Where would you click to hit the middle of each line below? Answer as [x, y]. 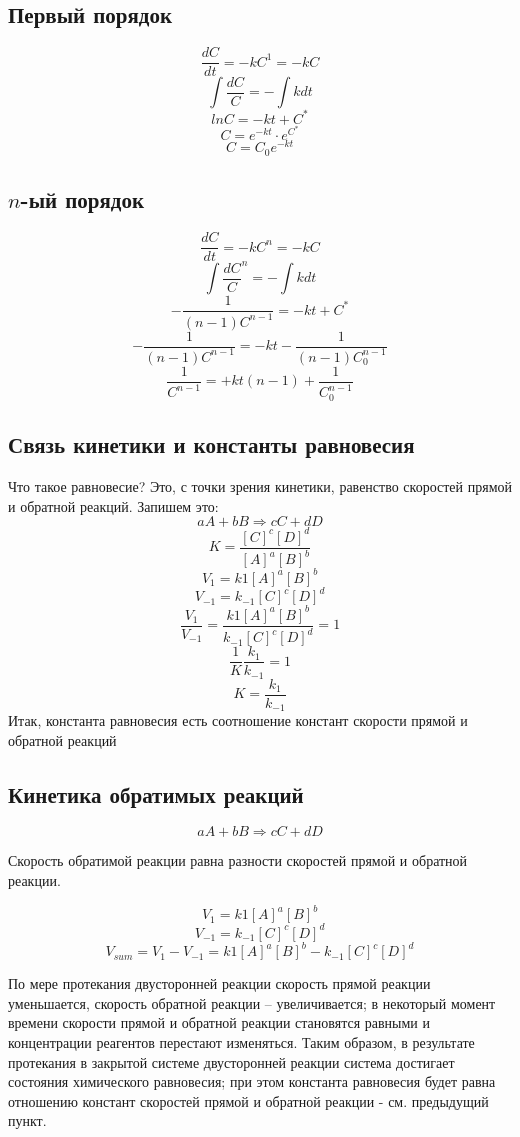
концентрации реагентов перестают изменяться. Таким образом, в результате [241, 1041]
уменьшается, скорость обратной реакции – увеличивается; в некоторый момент [252, 1002]
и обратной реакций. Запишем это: [113, 505]
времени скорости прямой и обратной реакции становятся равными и [219, 1022]
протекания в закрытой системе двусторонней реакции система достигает [231, 1061]
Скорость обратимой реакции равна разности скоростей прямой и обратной [238, 860]
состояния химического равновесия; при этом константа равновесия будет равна [252, 1081]
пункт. [27, 1120]
